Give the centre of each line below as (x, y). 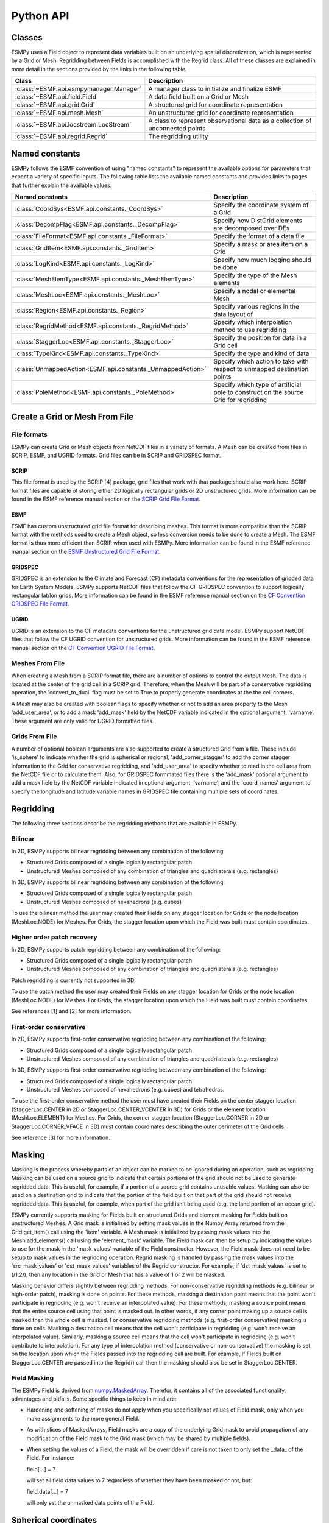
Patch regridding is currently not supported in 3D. (73, 980)
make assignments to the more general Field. (83, 1418)
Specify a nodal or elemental (255, 291)
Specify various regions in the (256, 306)
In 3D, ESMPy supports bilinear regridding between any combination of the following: (118, 882)
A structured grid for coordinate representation (216, 105)
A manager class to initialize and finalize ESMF (215, 89)
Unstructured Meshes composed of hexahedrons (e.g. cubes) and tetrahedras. (126, 1090)
